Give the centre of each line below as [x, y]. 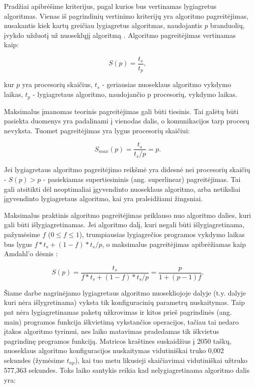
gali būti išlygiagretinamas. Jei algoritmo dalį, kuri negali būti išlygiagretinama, [124, 224]
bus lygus [18, 244]
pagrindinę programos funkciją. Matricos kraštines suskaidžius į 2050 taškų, [118, 341]
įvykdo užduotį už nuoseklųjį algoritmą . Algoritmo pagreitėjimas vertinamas [120, 35]
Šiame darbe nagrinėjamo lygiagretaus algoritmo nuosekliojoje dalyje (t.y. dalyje [125, 292]
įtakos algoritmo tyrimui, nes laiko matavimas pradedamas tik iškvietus [112, 331]
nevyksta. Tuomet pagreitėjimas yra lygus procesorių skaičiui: [97, 130]
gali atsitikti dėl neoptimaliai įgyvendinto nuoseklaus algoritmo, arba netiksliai [122, 189]
